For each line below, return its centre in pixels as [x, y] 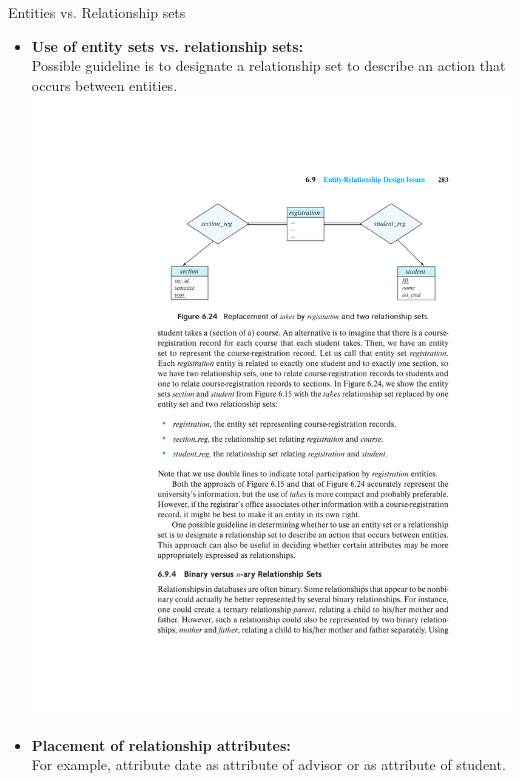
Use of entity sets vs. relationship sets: [167, 45]
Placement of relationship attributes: [161, 744]
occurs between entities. [104, 84]
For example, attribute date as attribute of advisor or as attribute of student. [268, 764]
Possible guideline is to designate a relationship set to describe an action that [268, 65]
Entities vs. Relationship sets [97, 12]
